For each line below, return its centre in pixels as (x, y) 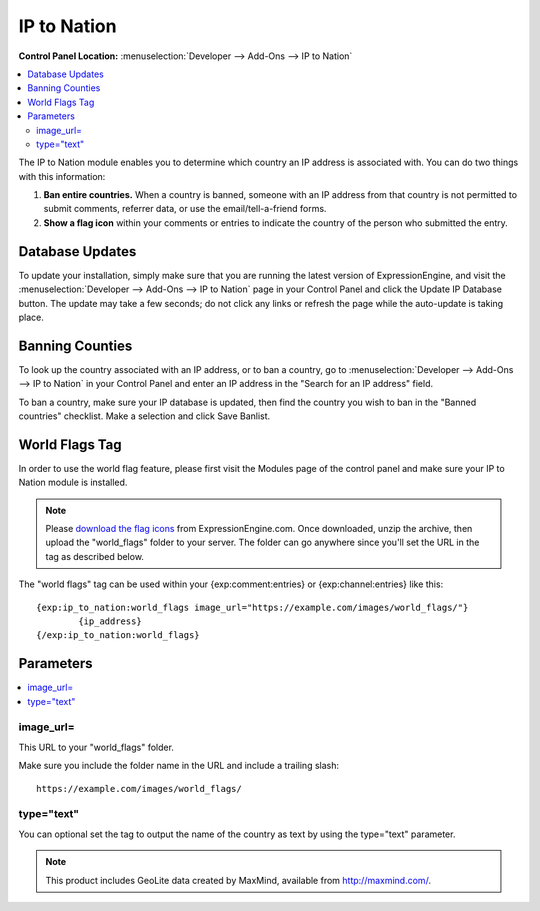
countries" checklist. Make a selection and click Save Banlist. (144, 416)
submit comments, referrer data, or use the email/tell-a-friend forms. (185, 209)
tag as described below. (95, 556)
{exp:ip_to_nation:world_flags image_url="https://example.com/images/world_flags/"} (252, 607)
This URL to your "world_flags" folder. (96, 747)
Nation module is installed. (73, 482)
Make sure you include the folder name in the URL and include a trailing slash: (179, 766)
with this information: (62, 176)
